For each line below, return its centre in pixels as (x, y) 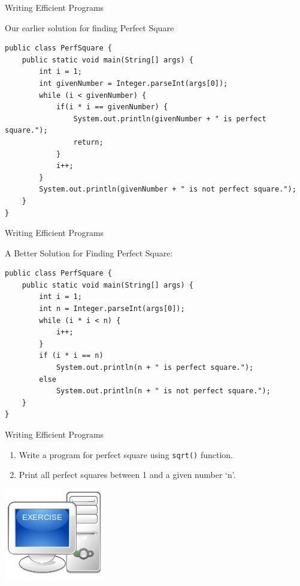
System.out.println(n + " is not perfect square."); (163, 391)
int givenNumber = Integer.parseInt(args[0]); (134, 83)
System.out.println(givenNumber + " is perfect (170, 119)
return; (88, 142)
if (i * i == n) (71, 356)
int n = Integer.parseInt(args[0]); (112, 309)
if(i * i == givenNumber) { (112, 107)
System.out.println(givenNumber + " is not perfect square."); (168, 189)
